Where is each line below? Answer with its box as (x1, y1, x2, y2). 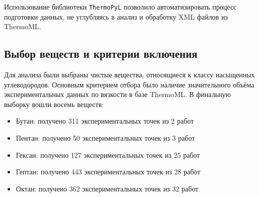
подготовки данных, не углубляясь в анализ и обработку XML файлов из (4, 11, 228, 22)
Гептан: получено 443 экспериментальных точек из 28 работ (16, 166, 201, 177)
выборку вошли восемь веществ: (4, 98, 104, 109)
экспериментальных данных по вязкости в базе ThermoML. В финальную (4, 89, 231, 100)
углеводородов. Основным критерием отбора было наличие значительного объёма (4, 79, 254, 89)
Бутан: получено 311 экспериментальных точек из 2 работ (16, 116, 194, 126)
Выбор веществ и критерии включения (4, 46, 198, 61)
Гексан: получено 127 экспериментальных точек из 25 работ (16, 149, 200, 160)
